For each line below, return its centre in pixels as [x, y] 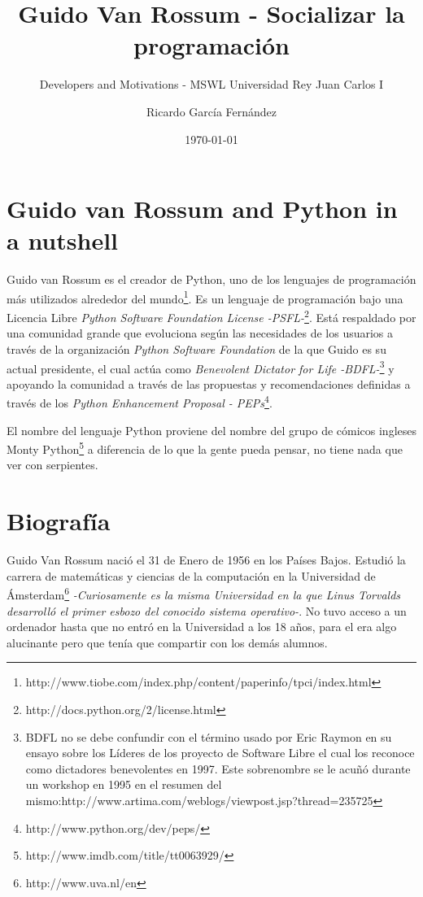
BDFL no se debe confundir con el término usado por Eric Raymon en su [209, 736]
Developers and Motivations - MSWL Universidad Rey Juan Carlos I [211, 84]
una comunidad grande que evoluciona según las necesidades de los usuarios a [200, 333]
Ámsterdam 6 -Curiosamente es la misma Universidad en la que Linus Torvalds [204, 593]
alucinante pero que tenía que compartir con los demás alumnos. [167, 642]
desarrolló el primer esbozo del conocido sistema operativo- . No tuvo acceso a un [207, 610]
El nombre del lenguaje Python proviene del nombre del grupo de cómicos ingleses [211, 430]
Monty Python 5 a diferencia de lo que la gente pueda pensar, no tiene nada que [205, 448]
